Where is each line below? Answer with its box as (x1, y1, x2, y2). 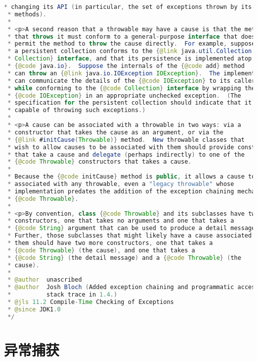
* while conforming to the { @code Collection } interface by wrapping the (7, 84, 256, 92)
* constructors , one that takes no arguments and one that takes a (7, 217, 234, 225)
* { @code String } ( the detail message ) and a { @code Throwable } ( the (7, 254, 241, 261)
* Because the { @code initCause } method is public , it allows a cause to (7, 173, 256, 180)
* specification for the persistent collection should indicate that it (7, 99, 252, 107)
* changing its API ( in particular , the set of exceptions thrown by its (4, 3, 252, 10)
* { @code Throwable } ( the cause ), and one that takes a (7, 246, 195, 254)
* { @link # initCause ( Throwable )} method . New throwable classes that (7, 136, 245, 143)
